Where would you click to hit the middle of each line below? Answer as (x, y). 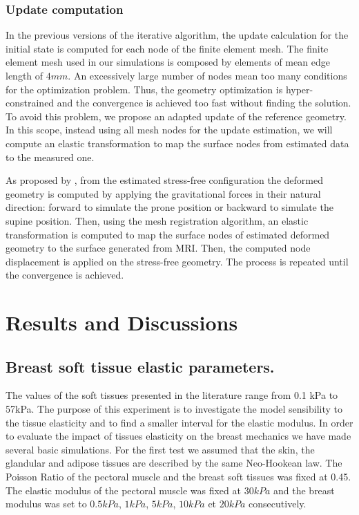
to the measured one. (50, 157)
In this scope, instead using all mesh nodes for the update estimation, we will (169, 130)
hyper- (299, 89)
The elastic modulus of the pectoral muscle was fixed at (123, 490)
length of (25, 75)
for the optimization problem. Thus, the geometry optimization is (144, 89)
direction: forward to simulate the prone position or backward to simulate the (169, 207)
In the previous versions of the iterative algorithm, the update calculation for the (177, 35)
